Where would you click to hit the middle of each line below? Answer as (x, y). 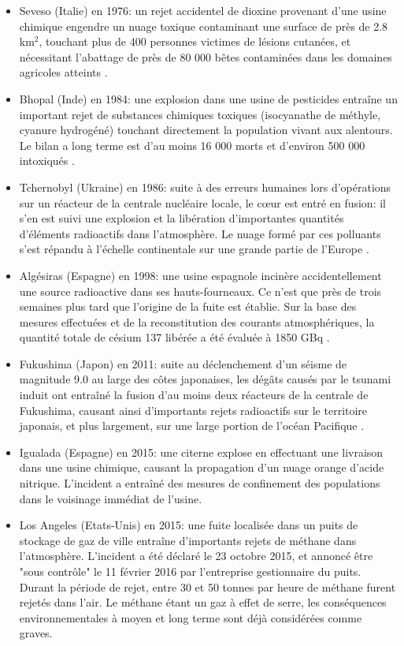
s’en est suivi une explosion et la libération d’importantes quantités (182, 218)
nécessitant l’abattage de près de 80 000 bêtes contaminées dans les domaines (206, 56)
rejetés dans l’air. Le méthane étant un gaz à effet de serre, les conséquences (203, 602)
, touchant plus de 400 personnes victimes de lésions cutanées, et (195, 41)
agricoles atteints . (63, 72)
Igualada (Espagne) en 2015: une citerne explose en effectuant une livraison (201, 452)
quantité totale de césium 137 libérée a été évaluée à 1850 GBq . (174, 337)
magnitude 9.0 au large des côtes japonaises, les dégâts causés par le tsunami (205, 379)
